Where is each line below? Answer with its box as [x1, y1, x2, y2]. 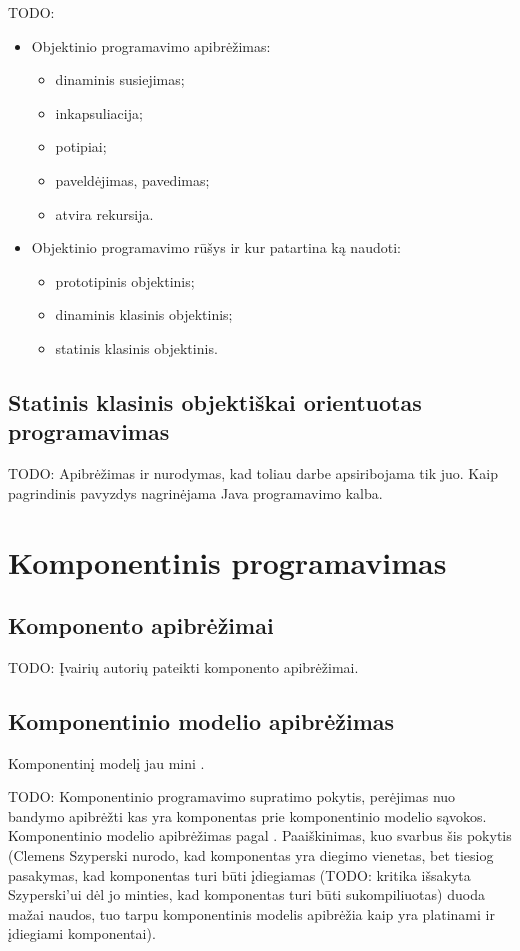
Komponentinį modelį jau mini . [8, 752, 205, 773]
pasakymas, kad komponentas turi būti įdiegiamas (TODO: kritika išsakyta [8, 864, 471, 885]
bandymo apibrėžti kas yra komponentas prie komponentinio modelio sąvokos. [8, 805, 487, 826]
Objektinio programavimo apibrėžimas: [31, 35, 271, 56]
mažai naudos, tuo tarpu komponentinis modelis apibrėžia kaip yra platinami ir [8, 903, 495, 924]
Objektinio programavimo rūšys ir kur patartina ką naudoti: [31, 237, 401, 258]
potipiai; [55, 136, 107, 157]
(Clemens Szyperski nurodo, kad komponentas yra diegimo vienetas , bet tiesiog [8, 845, 494, 866]
